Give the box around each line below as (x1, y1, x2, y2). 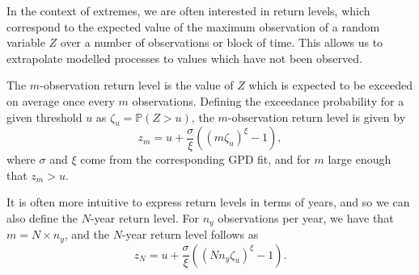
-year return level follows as (121, 226, 259, 243)
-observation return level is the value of (40, 77, 234, 94)
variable (6, 34, 45, 51)
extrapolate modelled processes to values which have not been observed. (6, 49, 362, 66)
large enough (328, 150, 391, 167)
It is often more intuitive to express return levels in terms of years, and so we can (6, 194, 410, 210)
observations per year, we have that (218, 209, 394, 226)
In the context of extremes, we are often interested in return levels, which (6, 2, 370, 19)
